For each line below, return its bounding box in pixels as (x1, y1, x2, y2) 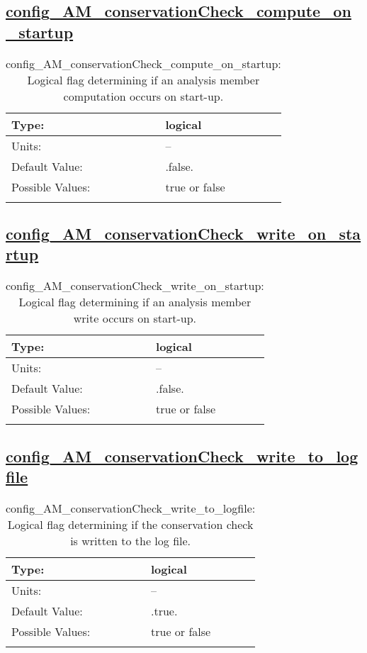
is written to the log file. (70, 532, 191, 549)
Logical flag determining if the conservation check (7, 515, 254, 532)
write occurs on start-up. (73, 310, 196, 327)
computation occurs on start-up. (63, 87, 224, 104)
